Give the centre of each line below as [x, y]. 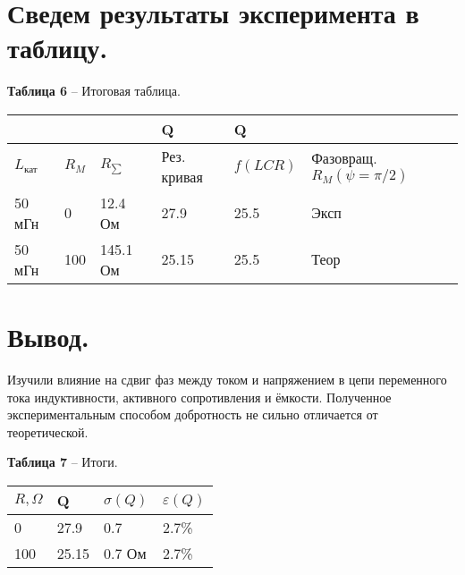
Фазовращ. [344, 158]
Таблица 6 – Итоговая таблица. [94, 91]
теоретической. [48, 431]
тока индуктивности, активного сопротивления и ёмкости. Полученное [199, 397]
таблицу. [58, 48]
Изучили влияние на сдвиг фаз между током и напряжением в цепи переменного [227, 380]
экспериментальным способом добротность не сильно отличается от [193, 414]
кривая [182, 176]
